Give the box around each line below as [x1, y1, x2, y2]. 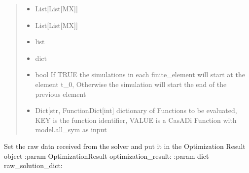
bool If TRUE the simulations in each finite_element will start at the [35, 69, 245, 80]
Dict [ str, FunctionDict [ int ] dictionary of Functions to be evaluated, [35, 105, 237, 115]
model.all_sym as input [35, 124, 107, 135]
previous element [35, 88, 86, 99]
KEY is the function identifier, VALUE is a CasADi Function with [35, 115, 237, 125]
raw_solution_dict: [4, 160, 63, 171]
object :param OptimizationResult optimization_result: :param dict [4, 150, 209, 161]
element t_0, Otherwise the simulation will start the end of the [35, 79, 227, 89]
